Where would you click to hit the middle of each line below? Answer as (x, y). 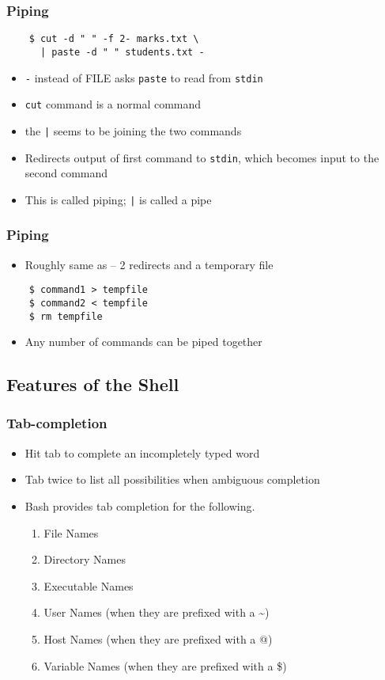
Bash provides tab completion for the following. (140, 505)
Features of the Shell (93, 384)
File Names (71, 532)
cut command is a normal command (113, 104)
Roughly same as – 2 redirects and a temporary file (149, 264)
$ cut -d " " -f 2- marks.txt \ (114, 39)
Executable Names (89, 585)
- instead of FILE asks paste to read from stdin (144, 77)
